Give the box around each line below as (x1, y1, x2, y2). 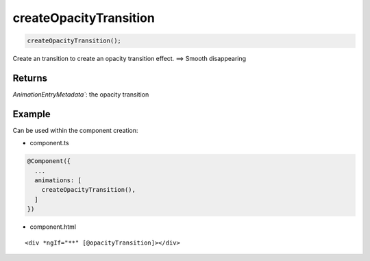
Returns (12, 72, 48, 84)
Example (12, 108, 51, 120)
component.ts (29, 139, 69, 147)
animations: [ (34, 177, 82, 184)
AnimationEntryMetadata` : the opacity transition (12, 90, 149, 99)
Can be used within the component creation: (12, 126, 138, 134)
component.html (29, 223, 77, 231)
